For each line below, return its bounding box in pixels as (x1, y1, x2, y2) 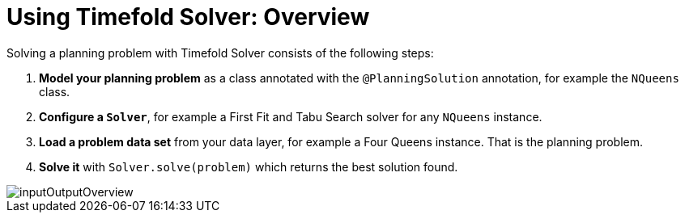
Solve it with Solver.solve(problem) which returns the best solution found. (39, 159, 458, 174)
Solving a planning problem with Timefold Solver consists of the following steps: (6, 45, 434, 60)
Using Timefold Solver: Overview (6, 3, 370, 31)
